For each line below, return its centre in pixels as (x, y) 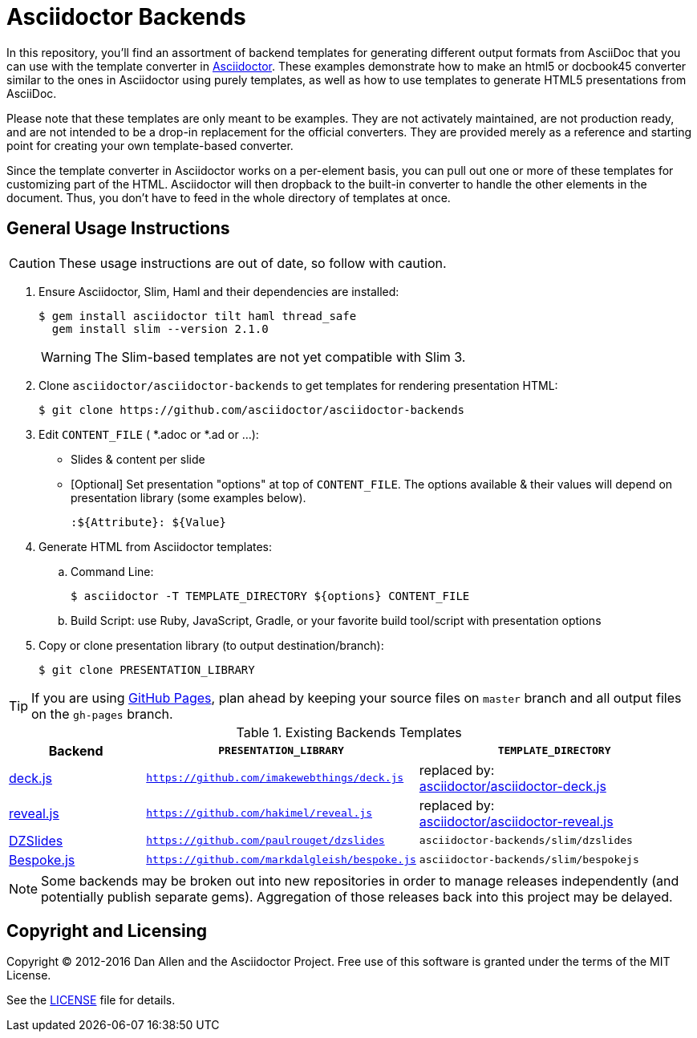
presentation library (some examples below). (188, 497)
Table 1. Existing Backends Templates (349, 732)
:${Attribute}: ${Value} (148, 522)
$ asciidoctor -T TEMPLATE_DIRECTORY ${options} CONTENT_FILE (270, 596)
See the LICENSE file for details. (91, 1000)
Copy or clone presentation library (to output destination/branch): (211, 645)
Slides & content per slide (138, 459)
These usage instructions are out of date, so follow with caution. (253, 263)
